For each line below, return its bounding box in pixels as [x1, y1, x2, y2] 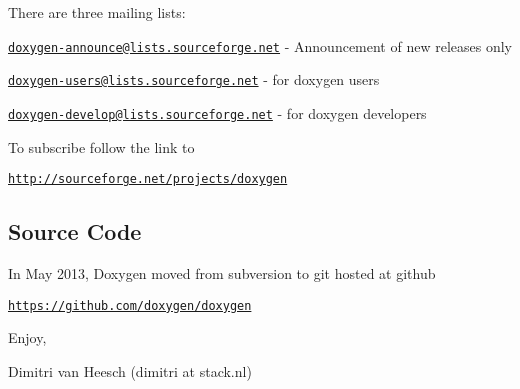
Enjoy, [8, 327, 47, 348]
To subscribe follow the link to [8, 136, 195, 157]
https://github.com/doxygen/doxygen [8, 298, 252, 313]
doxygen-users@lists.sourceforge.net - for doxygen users [8, 69, 380, 90]
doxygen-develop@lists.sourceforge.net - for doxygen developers [8, 102, 427, 123]
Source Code [8, 216, 142, 247]
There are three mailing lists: [8, 2, 186, 22]
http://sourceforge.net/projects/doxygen [8, 172, 288, 187]
